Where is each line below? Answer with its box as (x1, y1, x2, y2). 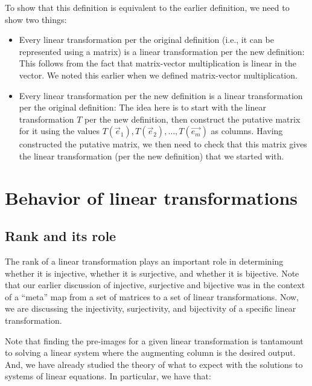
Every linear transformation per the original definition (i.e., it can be (19, 33, 274, 46)
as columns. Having (211, 124, 283, 137)
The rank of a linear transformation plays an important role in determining (5, 255, 284, 268)
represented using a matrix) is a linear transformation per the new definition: (19, 45, 305, 57)
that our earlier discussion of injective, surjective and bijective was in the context (5, 278, 305, 291)
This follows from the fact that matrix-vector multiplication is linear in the (19, 57, 297, 69)
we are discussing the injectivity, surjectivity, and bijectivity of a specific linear (5, 302, 296, 315)
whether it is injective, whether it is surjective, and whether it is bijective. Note (5, 266, 299, 279)
